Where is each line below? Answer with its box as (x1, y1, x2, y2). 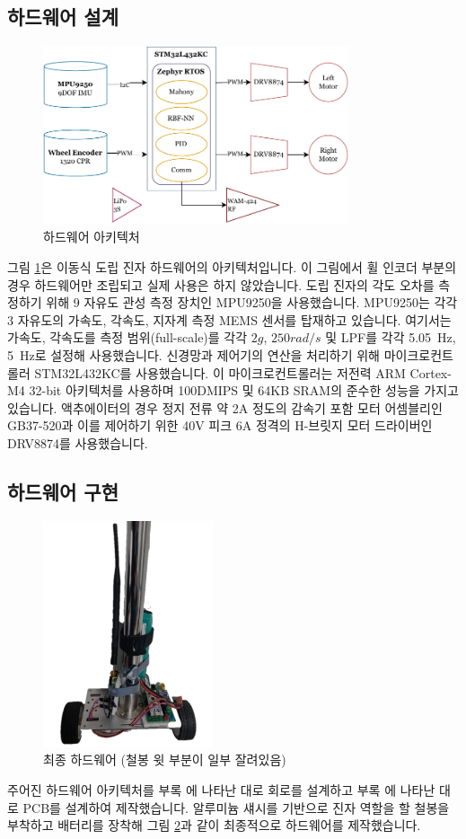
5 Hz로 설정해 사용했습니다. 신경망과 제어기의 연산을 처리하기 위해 (7, 345, 381, 364)
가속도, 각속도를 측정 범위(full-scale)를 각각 (7, 328, 248, 347)
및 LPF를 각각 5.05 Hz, (325, 328, 456, 347)
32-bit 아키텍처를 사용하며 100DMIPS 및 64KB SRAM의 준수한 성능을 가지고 (29, 381, 459, 400)
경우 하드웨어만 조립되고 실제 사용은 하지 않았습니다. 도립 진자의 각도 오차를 (7, 275, 435, 294)
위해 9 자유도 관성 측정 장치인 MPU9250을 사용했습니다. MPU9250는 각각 (46, 293, 458, 312)
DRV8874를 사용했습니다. (7, 433, 148, 452)
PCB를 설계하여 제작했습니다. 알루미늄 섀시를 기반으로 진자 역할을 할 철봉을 (22, 798, 450, 817)
